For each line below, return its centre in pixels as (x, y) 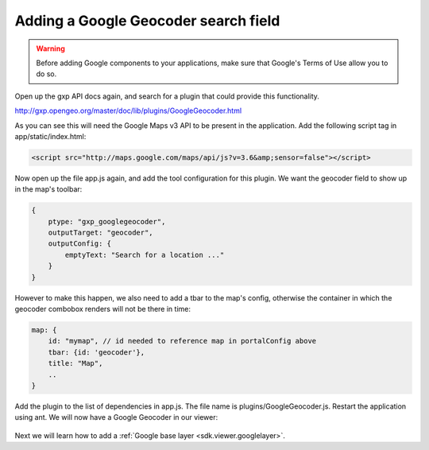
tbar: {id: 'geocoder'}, (97, 352)
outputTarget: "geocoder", (101, 233)
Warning (50, 48)
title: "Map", (75, 363)
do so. (46, 74)
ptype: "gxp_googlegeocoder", (107, 221)
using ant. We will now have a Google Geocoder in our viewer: (116, 417)
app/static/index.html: (50, 136)
